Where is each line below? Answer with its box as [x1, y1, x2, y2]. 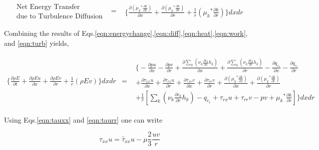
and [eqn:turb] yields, [4, 37, 69, 48]
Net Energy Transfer [16, 3, 80, 11]
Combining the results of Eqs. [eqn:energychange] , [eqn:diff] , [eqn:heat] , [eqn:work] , [4, 28, 248, 38]
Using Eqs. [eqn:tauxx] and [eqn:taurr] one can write [4, 114, 163, 125]
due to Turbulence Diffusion [16, 13, 103, 20]
